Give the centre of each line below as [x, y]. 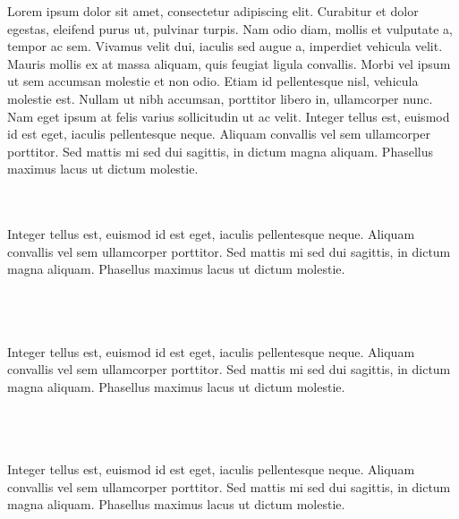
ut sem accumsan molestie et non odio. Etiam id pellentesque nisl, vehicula [213, 81]
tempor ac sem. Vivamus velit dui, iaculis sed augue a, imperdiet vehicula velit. [225, 46]
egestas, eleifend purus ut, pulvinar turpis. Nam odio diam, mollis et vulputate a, [230, 28]
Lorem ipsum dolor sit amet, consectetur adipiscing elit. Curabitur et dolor [213, 11]
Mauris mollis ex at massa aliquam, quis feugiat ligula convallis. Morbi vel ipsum [229, 63]
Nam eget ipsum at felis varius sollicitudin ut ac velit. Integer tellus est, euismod [229, 116]
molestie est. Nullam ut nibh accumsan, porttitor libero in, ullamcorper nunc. [220, 98]
